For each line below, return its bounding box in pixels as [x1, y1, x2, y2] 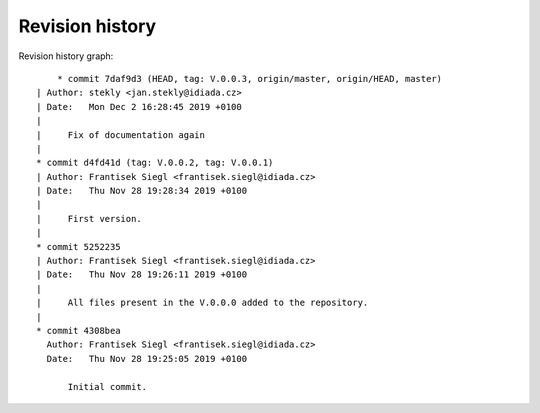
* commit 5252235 [36, 241, 121, 252]
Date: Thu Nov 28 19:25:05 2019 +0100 [46, 353, 248, 364]
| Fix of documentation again [36, 129, 205, 140]
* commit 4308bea [36, 325, 121, 336]
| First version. [36, 213, 142, 224]
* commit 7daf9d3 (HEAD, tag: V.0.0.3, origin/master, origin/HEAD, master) [56, 73, 443, 84]
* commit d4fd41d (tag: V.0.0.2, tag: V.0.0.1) [36, 157, 274, 169]
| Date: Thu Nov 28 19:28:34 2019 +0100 [36, 185, 248, 197]
